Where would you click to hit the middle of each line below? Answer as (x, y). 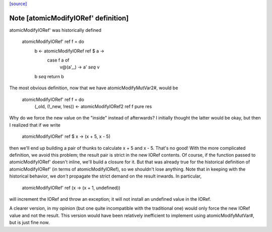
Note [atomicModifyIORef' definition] (69, 18)
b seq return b (49, 76)
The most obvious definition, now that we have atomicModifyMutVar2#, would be (94, 88)
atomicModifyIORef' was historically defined (55, 30)
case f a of (58, 60)
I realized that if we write (35, 125)
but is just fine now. (29, 222)
